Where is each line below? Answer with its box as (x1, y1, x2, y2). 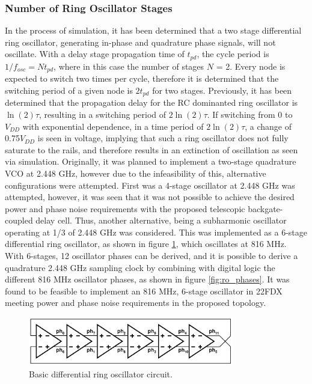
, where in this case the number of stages (54, 59, 204, 72)
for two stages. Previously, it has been (152, 84, 292, 96)
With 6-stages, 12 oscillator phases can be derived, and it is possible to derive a (5, 249, 298, 262)
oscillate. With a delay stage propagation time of (5, 47, 185, 60)
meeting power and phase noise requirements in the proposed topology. (5, 296, 266, 309)
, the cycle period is (197, 47, 269, 60)
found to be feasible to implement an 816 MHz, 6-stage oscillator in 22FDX (5, 284, 283, 297)
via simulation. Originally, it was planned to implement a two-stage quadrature (5, 155, 296, 168)
